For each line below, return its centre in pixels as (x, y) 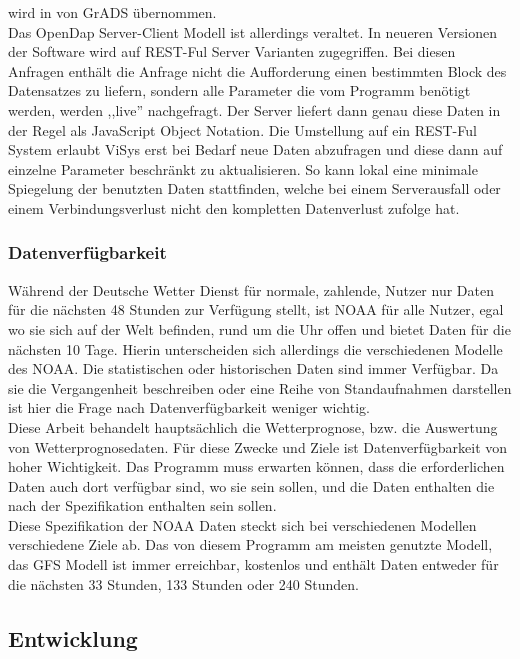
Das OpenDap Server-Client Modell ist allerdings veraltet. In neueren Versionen (253, 31)
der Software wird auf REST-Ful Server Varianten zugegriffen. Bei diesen (232, 51)
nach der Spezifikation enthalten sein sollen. (142, 505)
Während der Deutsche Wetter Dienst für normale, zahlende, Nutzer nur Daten (251, 289)
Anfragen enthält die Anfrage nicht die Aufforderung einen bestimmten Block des (257, 70)
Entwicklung (73, 637)
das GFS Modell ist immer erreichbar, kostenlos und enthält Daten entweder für (253, 564)
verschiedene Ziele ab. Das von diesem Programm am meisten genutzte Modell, (250, 544)
